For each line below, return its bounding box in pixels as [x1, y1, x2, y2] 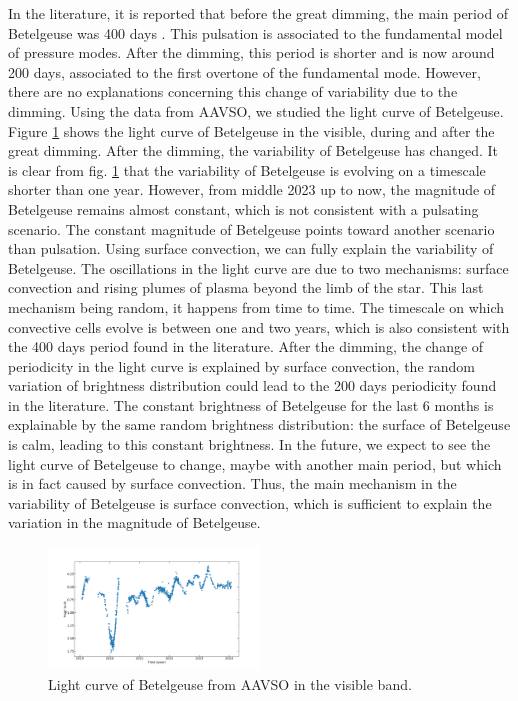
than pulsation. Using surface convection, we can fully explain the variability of [8, 238, 494, 259]
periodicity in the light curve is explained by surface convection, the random [8, 355, 475, 376]
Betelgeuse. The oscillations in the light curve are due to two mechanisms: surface [8, 257, 509, 278]
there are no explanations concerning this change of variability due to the [8, 81, 458, 102]
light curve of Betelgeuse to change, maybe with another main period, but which [8, 453, 502, 474]
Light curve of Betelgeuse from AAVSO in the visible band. [48, 673, 412, 694]
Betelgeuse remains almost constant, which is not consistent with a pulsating [8, 198, 479, 219]
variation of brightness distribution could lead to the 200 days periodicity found [8, 375, 497, 396]
